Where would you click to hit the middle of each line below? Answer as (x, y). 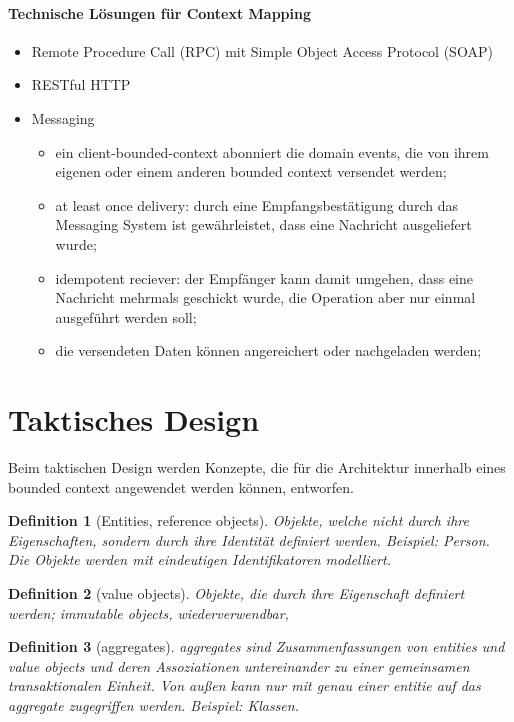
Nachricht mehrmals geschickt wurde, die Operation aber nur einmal (265, 297)
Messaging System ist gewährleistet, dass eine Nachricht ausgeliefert (263, 224)
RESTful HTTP (81, 84)
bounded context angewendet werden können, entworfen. (181, 486)
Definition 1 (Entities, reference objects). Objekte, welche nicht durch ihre (238, 520)
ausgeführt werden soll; (126, 316)
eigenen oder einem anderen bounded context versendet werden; (251, 171)
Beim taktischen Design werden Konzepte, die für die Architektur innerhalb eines (257, 467)
